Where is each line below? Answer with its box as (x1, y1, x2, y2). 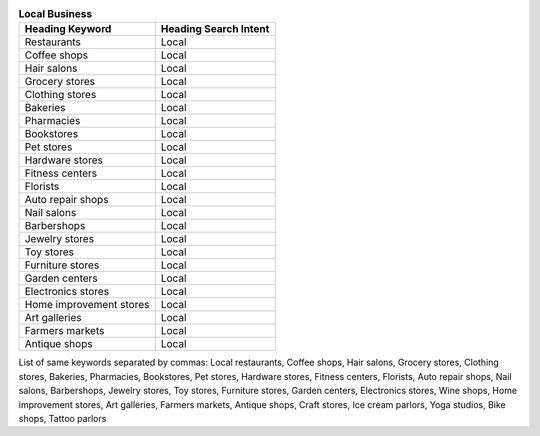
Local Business (18, 7, 93, 21)
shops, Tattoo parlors (18, 412, 107, 424)
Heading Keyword (24, 22, 112, 36)
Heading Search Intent (160, 22, 270, 36)
